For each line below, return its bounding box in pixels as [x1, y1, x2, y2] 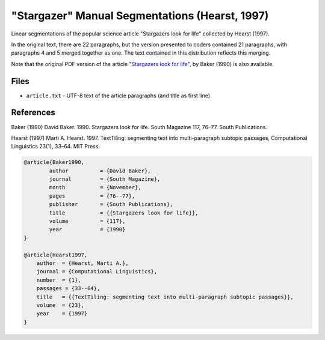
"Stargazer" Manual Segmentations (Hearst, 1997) [11, 9, 269, 22]
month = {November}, [49, 184, 141, 191]
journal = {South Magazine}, [49, 176, 161, 183]
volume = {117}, [49, 218, 126, 225]
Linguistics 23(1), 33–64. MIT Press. [11, 143, 101, 150]
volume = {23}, [36, 302, 84, 309]
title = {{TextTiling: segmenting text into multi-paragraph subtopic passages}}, [36, 293, 294, 300]
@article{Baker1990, [23, 159, 84, 166]
